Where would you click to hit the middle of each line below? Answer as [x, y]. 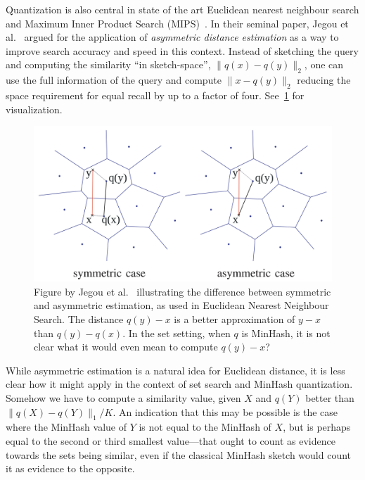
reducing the [324, 80]
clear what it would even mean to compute [126, 347]
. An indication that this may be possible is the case [225, 411]
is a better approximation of [235, 319]
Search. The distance [79, 319]
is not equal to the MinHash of [205, 427]
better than [330, 398]
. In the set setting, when [177, 333]
